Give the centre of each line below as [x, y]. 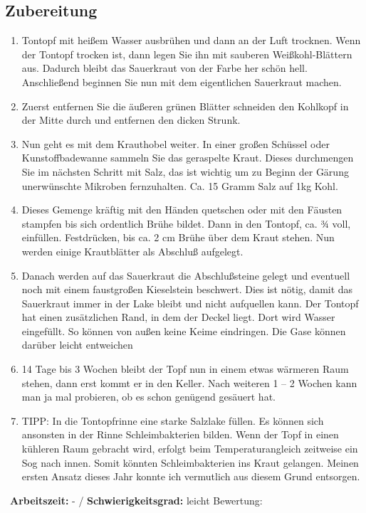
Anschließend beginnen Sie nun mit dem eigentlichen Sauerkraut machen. [182, 81]
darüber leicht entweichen [77, 345]
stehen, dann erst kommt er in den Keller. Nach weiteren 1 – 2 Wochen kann [189, 382]
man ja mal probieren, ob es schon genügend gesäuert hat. [148, 397]
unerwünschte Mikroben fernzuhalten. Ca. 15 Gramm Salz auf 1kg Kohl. [180, 185]
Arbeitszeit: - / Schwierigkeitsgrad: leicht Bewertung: [136, 500]
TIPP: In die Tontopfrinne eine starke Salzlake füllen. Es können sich [173, 420]
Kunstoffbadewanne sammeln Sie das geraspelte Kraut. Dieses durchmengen [188, 158]
